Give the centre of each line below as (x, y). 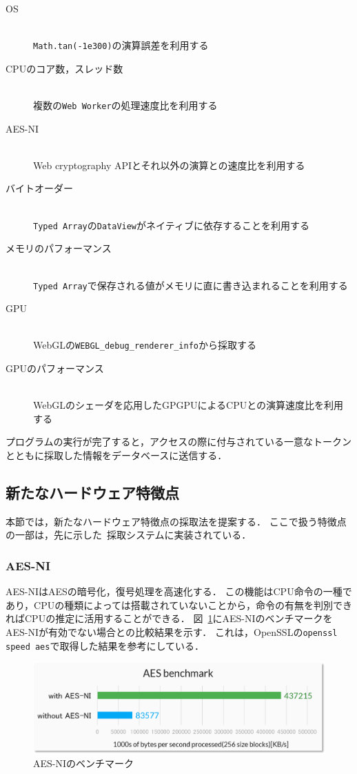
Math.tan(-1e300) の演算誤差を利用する (121, 45)
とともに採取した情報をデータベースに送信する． (116, 455)
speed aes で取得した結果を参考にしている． (105, 645)
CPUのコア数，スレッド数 (64, 68)
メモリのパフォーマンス (59, 248)
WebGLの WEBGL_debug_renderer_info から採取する (145, 345)
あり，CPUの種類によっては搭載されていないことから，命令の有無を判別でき (179, 604)
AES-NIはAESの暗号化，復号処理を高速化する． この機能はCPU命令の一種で (179, 591)
